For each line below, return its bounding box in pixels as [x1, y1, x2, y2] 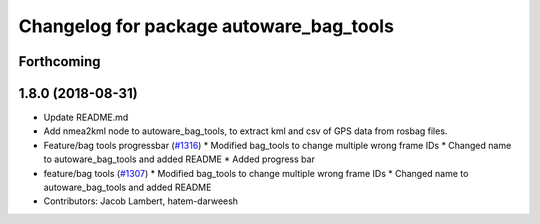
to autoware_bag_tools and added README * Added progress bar [43, 153, 315, 165]
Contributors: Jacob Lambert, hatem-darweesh [43, 195, 239, 207]
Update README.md [43, 111, 129, 124]
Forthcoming [18, 53, 101, 70]
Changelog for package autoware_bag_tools [18, 15, 395, 37]
